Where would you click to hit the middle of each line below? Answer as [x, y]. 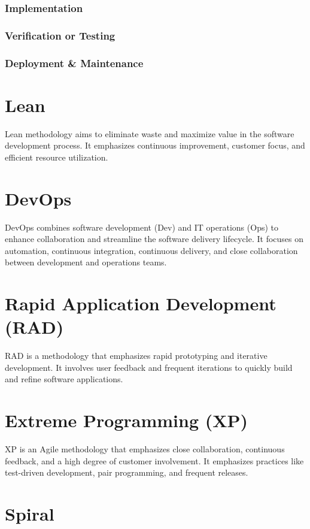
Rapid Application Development [141, 303]
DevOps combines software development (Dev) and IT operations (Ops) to [142, 227]
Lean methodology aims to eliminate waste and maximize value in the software [150, 133]
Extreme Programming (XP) [127, 420]
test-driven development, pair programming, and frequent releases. [127, 472]
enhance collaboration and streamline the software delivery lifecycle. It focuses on [154, 239]
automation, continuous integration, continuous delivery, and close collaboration [151, 250]
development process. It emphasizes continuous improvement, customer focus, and [155, 145]
